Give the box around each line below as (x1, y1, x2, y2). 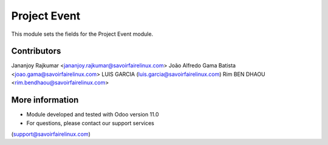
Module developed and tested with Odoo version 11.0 (26, 111, 159, 118)
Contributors (11, 46, 61, 56)
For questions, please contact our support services (26, 119, 154, 127)
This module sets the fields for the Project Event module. (11, 30, 154, 38)
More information (11, 95, 79, 106)
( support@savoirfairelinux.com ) (11, 130, 91, 138)
